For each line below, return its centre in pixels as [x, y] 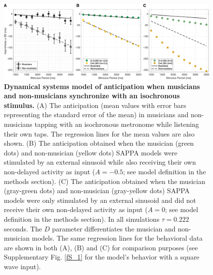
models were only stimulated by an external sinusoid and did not [100, 200]
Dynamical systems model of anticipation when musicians [102, 86]
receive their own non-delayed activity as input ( [76, 209]
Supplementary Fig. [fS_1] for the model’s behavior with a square [102, 257]
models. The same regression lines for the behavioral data [117, 238]
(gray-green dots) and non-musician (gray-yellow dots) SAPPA [97, 191]
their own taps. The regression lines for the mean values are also [99, 133]
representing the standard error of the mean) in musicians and [96, 115]
